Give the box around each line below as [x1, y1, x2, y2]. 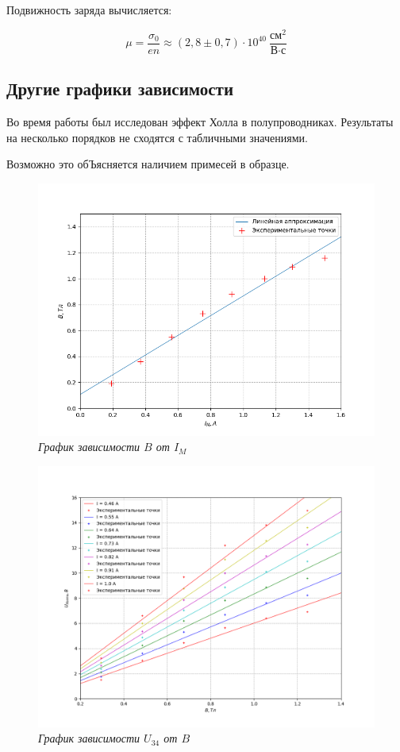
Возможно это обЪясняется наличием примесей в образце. [6, 156, 290, 172]
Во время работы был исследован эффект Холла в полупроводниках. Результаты [6, 113, 394, 129]
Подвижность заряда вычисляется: [6, 2, 172, 17]
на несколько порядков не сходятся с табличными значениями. [6, 129, 308, 145]
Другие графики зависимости [6, 76, 233, 101]
